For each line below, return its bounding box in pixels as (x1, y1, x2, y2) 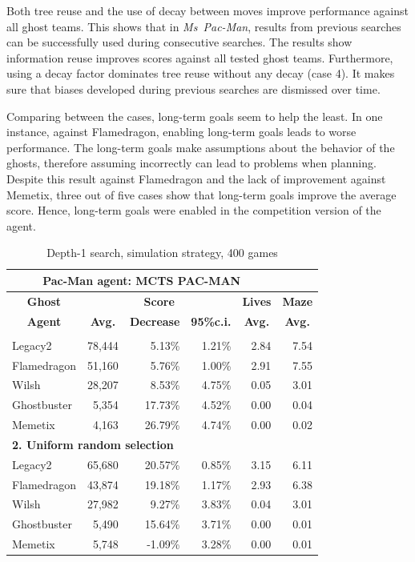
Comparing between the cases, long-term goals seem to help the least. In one (6, 107, 383, 124)
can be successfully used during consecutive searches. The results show (6, 34, 353, 50)
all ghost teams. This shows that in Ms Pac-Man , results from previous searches (6, 18, 401, 34)
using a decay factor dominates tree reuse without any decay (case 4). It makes (6, 65, 395, 82)
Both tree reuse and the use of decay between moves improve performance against (6, 2, 409, 18)
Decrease (129, 312, 180, 329)
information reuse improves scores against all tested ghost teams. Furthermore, (6, 49, 393, 66)
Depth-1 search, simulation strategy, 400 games (46, 244, 278, 261)
